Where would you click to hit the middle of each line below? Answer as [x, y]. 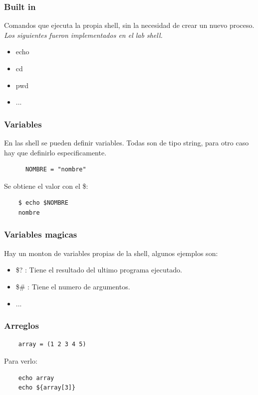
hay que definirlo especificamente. [55, 152]
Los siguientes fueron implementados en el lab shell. [83, 35]
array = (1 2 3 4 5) [52, 344]
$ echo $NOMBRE [43, 203]
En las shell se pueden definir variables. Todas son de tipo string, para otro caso [127, 142]
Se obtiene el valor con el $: [46, 186]
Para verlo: [21, 360]
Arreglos [21, 326]
